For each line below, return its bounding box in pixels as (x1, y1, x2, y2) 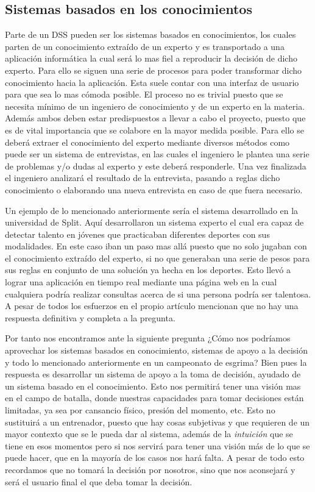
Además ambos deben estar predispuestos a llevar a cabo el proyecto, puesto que (5, 112, 306, 124)
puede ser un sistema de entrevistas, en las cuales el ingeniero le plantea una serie (5, 148, 310, 160)
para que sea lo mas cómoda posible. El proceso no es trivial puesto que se (5, 88, 283, 101)
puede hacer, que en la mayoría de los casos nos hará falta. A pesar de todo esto (5, 451, 305, 464)
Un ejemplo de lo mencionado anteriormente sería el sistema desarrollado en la (5, 204, 299, 216)
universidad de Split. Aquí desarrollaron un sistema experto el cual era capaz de (5, 216, 304, 229)
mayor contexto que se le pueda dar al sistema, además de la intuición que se (5, 427, 293, 440)
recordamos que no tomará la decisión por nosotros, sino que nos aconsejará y (5, 463, 296, 476)
